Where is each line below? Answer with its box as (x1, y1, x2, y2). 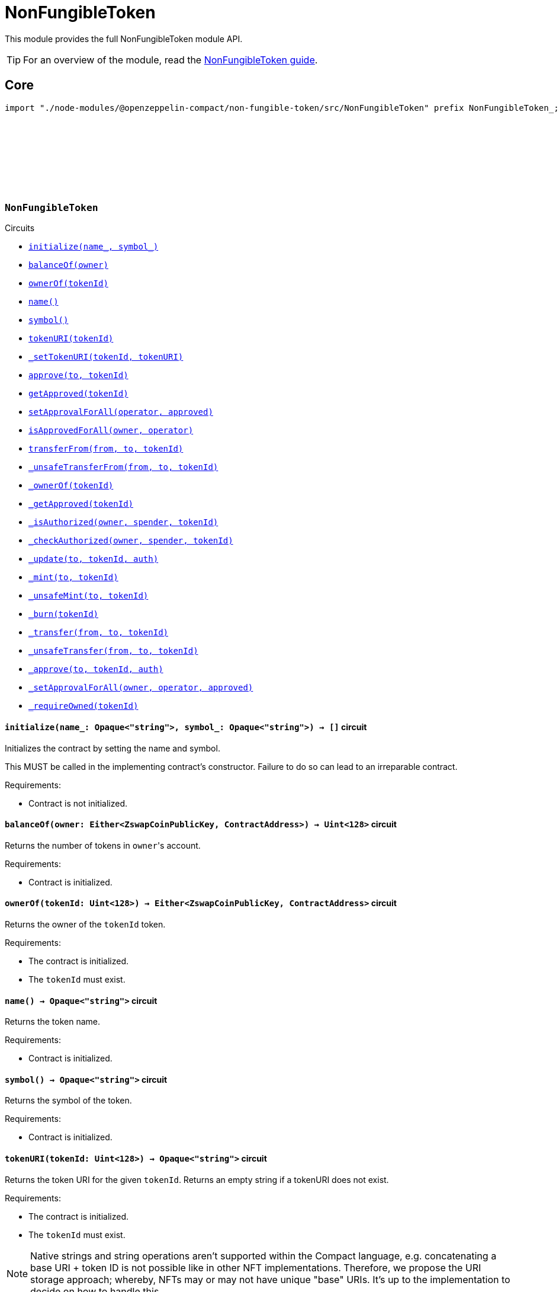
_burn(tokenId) (28, 609, 99, 619)
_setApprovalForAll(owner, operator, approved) (28, 683, 253, 693)
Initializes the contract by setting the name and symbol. (5, 743, 220, 753)
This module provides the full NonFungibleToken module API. (5, 33, 243, 44)
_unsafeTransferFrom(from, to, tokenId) (28, 462, 219, 472)
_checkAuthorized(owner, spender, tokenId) (28, 536, 233, 546)
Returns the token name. (5, 1016, 101, 1027)
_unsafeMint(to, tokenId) (28, 591, 149, 601)
